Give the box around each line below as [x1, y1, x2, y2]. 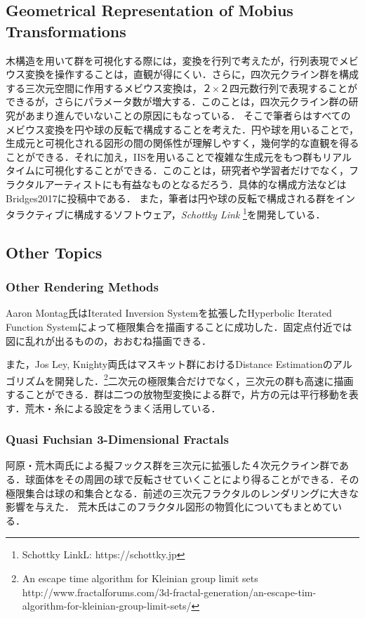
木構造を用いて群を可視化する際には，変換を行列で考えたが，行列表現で [6, 53, 339, 67]
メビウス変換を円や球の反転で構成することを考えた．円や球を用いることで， [6, 121, 359, 136]
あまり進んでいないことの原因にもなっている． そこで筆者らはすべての [25, 107, 351, 122]
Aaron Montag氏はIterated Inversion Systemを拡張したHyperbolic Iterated [6, 305, 332, 320]
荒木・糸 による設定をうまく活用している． [25, 400, 221, 415]
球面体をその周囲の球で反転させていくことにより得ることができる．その [25, 472, 359, 486]
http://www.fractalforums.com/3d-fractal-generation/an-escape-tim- [22, 584, 317, 599]
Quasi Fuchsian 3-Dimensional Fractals [6, 430, 230, 448]
